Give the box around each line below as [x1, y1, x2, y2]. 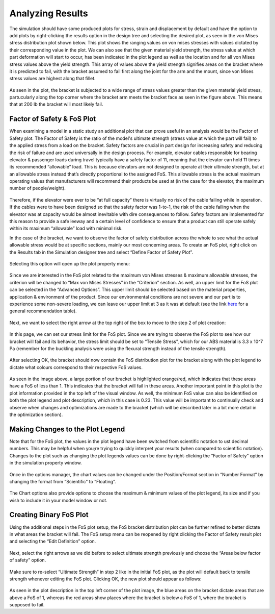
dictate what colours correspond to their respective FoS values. [9, 364, 143, 370]
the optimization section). [9, 411, 63, 418]
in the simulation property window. [9, 460, 82, 466]
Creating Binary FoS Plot [9, 510, 89, 519]
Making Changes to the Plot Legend [9, 425, 125, 433]
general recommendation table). [9, 308, 77, 314]
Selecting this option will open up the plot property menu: [9, 261, 130, 266]
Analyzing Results [9, 8, 89, 19]
